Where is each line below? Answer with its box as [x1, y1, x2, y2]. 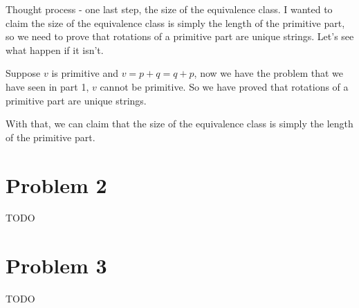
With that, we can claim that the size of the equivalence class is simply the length [6, 116, 353, 131]
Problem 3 [6, 251, 107, 280]
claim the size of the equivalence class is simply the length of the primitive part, [6, 15, 345, 30]
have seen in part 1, [6, 79, 89, 93]
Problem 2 [6, 170, 107, 199]
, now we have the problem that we [194, 66, 344, 80]
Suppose [6, 66, 41, 80]
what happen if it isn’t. [6, 42, 104, 57]
